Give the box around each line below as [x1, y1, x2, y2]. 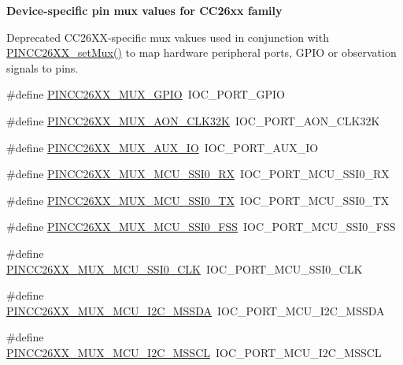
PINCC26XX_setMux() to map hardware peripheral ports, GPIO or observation [6, 44, 397, 61]
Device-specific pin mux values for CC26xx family [6, 2, 283, 18]
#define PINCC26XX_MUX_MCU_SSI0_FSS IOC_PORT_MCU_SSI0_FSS [6, 218, 396, 235]
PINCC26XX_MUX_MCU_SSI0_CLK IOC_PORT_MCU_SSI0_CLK [6, 260, 363, 277]
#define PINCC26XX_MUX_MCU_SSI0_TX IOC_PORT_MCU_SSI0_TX [6, 192, 390, 208]
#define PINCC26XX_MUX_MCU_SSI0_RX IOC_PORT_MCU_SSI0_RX [6, 166, 390, 182]
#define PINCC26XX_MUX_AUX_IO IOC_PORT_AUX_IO [6, 139, 319, 155]
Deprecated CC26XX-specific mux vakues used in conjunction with [6, 28, 329, 45]
